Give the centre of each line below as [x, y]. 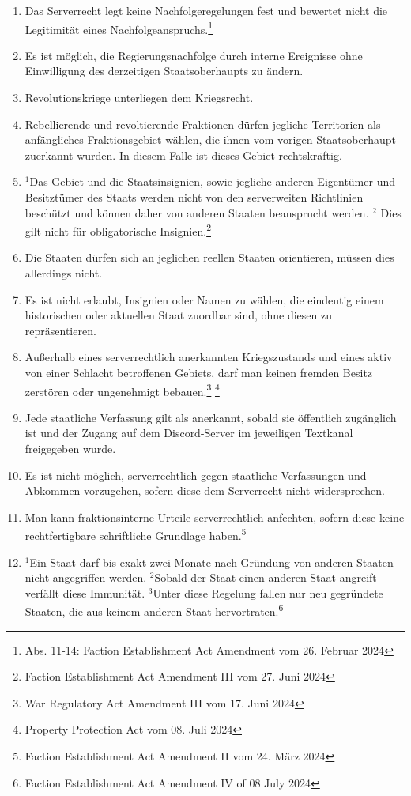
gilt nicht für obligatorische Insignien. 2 [118, 230]
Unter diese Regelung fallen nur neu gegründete [268, 592]
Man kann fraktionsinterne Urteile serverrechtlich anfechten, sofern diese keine [215, 517]
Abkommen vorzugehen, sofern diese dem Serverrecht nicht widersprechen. [205, 490]
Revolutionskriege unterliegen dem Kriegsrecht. [139, 98]
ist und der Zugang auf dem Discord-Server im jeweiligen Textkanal [189, 433]
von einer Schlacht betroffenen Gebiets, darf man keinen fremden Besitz [199, 372]
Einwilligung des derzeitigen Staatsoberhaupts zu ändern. [164, 71]
